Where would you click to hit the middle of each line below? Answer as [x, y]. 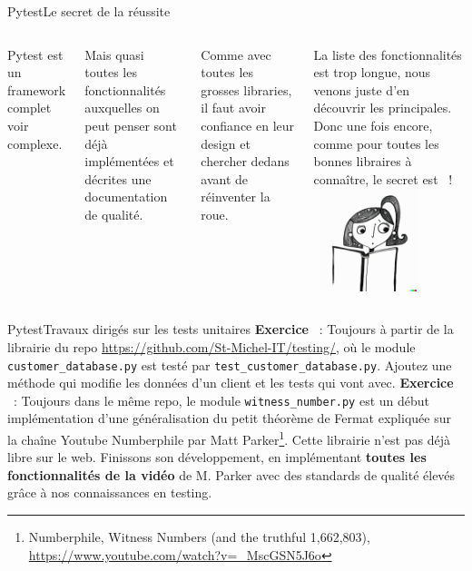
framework [37, 89]
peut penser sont [131, 125]
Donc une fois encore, [373, 125]
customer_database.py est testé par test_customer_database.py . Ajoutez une [230, 364]
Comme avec [236, 54]
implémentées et [129, 161]
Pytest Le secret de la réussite [89, 11]
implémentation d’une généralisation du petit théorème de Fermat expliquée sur [229, 418]
